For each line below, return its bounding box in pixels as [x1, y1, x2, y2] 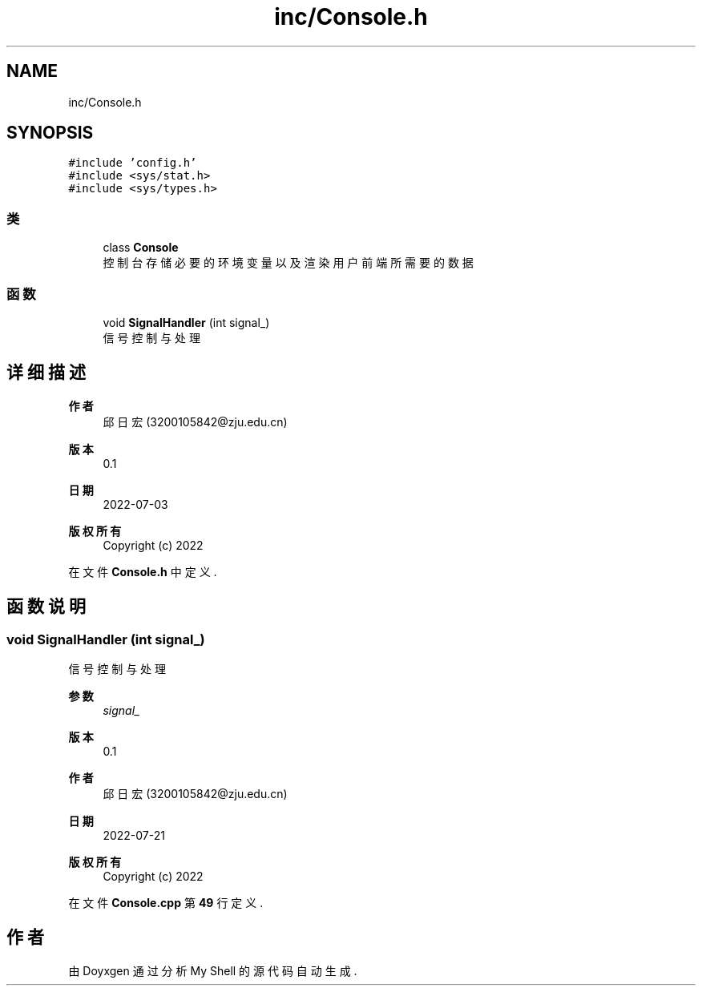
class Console [103, 240, 179, 255]
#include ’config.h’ [68, 156, 197, 170]
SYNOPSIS [6, 123, 94, 143]
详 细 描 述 [6, 362, 86, 383]
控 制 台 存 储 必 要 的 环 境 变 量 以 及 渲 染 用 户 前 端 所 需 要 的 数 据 [103, 256, 474, 270]
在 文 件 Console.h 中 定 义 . [68, 564, 217, 579]
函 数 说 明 [6, 596, 86, 617]
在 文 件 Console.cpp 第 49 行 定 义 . [68, 896, 264, 909]
